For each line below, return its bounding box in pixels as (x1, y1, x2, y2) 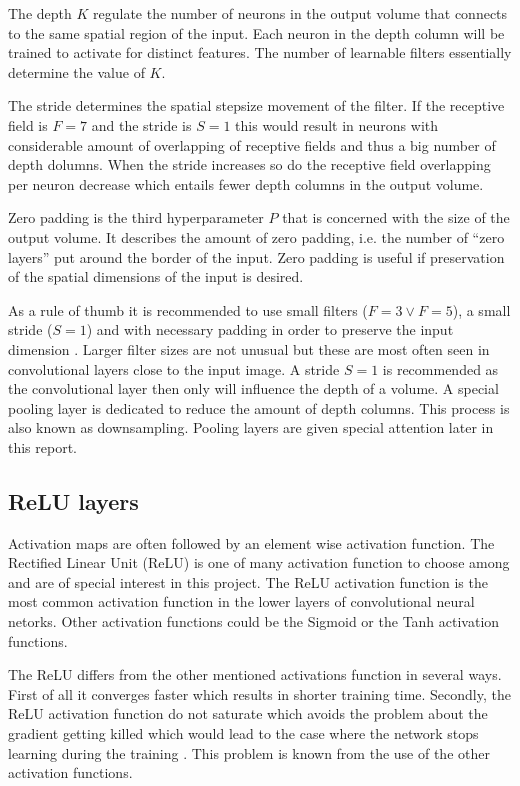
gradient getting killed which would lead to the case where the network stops (8, 723, 479, 744)
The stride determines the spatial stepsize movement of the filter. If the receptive (8, 95, 505, 116)
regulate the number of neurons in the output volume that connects (93, 3, 508, 23)
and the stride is (91, 114, 192, 135)
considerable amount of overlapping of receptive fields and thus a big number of (8, 134, 496, 155)
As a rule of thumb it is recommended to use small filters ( (8, 299, 368, 320)
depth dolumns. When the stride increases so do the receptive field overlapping (8, 154, 491, 175)
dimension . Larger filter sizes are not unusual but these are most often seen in (8, 338, 490, 359)
